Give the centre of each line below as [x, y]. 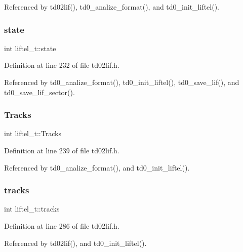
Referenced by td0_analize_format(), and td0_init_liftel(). [97, 167]
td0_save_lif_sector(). [39, 92]
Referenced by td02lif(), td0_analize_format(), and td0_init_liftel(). [112, 7]
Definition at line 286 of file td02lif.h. [62, 226]
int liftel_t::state [30, 48]
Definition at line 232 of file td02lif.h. [62, 65]
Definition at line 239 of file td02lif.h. [62, 150]
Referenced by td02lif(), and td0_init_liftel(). [75, 243]
